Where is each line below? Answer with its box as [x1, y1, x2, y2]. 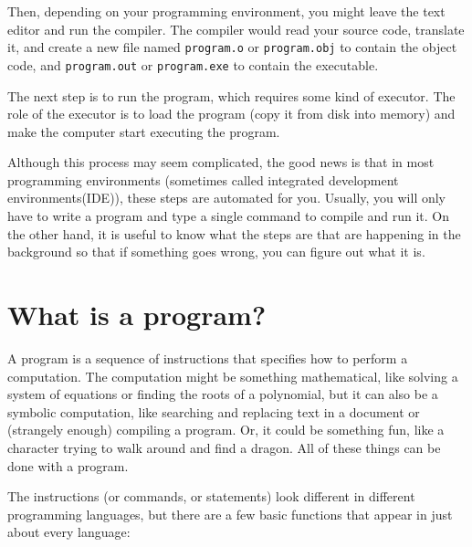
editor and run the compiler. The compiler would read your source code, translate [7, 19, 465, 38]
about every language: [7, 522, 131, 542]
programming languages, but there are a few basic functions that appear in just [7, 504, 453, 523]
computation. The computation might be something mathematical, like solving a [7, 366, 458, 385]
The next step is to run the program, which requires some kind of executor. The [7, 86, 456, 105]
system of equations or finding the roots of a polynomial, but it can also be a [7, 384, 438, 404]
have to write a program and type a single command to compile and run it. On [7, 206, 450, 226]
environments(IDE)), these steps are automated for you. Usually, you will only [7, 188, 446, 207]
